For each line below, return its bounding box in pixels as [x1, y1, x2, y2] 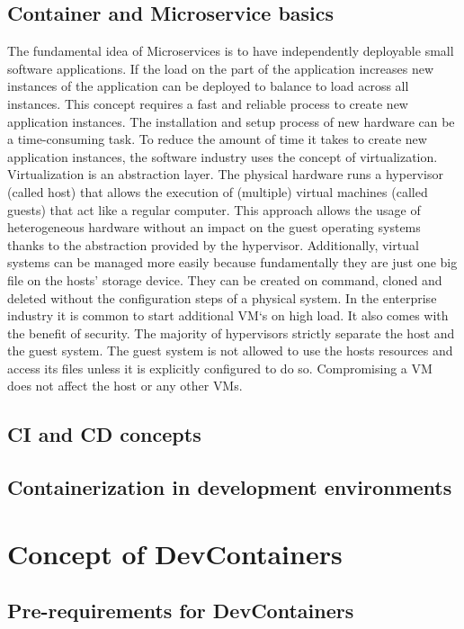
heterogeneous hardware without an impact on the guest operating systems [7, 218, 421, 237]
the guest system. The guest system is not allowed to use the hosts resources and [7, 341, 453, 360]
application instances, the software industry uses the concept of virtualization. [7, 147, 438, 166]
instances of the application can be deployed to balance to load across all [7, 76, 409, 95]
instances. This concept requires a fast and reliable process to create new [7, 94, 408, 112]
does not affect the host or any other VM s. [7, 376, 243, 395]
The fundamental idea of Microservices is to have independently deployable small [7, 41, 454, 60]
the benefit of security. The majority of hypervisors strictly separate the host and [7, 323, 455, 342]
